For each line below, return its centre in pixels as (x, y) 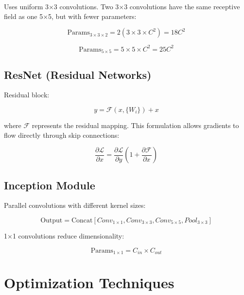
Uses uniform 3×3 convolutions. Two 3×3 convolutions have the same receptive (122, 6)
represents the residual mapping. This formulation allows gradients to (135, 125)
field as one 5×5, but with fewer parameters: (70, 16)
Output (52, 220)
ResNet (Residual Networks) (78, 74)
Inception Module (50, 185)
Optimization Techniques (89, 283)
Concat (82, 220)
